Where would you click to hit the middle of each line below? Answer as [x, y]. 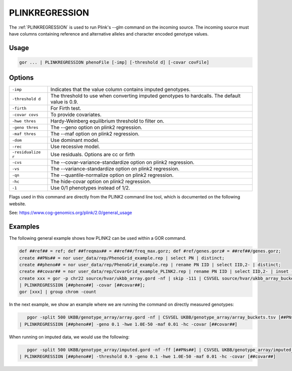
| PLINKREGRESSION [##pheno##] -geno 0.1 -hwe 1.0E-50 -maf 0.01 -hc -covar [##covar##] [128, 324]
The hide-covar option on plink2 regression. [101, 181]
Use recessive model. [75, 147]
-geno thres [25, 127]
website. [18, 204]
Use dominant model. [75, 140]
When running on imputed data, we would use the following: [69, 337]
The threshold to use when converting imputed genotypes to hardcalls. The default [146, 96]
